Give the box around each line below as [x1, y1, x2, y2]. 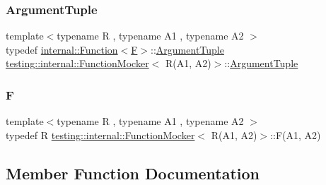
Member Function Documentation [6, 162, 260, 184]
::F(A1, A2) [270, 127, 321, 142]
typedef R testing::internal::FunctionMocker [6, 127, 195, 142]
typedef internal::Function [6, 42, 118, 56]
